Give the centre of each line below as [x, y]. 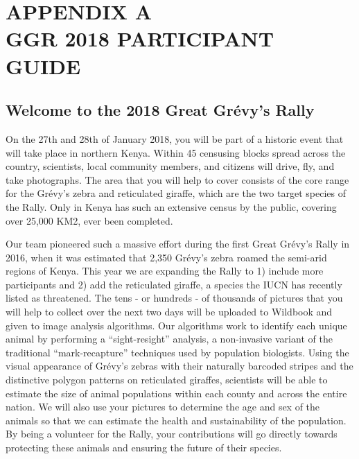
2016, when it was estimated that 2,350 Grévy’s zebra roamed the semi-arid [166, 257]
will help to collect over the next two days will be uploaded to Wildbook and [169, 312]
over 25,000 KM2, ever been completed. [89, 220]
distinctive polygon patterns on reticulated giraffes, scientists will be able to [167, 380]
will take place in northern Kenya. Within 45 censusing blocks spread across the [176, 152]
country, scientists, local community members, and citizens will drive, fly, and [170, 166]
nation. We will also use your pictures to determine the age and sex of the [163, 407]
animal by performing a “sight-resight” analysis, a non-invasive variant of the [169, 339]
